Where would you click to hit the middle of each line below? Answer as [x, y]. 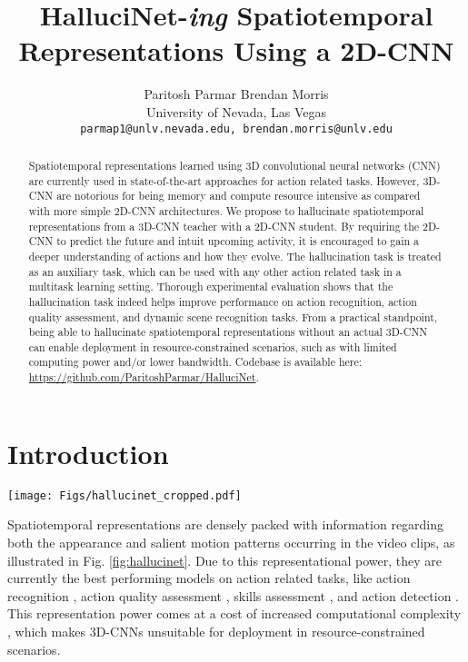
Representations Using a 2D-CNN [236, 50]
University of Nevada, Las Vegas [236, 111]
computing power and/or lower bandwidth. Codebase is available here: [195, 362]
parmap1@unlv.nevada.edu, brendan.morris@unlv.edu [236, 128]
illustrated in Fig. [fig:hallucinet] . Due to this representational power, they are [225, 560]
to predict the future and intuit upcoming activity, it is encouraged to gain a [238, 241]
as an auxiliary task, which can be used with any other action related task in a [215, 271]
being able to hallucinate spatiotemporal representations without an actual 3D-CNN [228, 332]
